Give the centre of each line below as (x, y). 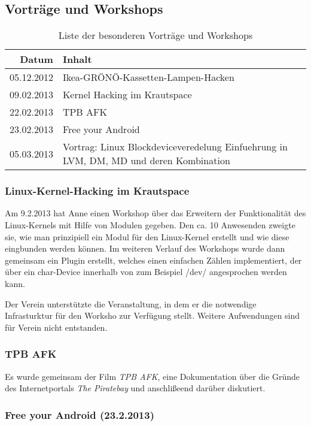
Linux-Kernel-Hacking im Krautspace (97, 191)
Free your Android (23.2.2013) (80, 414)
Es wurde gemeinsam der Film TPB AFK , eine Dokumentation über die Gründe (153, 376)
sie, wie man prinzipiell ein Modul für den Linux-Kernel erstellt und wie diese (147, 236)
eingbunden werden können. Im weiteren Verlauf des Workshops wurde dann (145, 248)
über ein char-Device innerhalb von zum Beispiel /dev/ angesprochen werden (146, 272)
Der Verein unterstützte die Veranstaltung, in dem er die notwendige (131, 303)
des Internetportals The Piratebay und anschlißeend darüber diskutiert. (135, 388)
